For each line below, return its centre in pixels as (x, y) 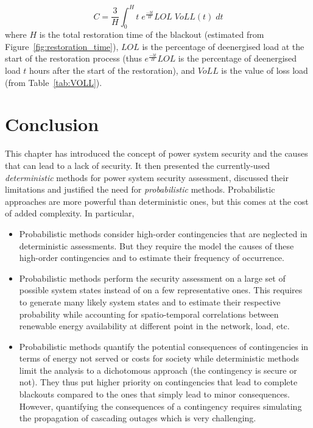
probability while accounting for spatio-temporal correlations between (149, 314)
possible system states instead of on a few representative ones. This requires (161, 290)
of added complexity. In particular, (70, 213)
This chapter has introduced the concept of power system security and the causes (156, 153)
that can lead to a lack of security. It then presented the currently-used (138, 165)
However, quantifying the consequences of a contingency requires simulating (160, 406)
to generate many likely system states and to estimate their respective (150, 301)
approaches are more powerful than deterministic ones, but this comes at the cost (157, 201)
